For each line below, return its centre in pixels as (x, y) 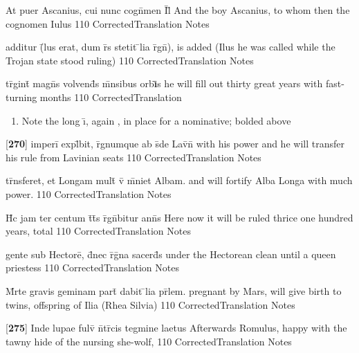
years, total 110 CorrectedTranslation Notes (98, 231)
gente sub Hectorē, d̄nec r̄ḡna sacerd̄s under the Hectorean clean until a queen (171, 254)
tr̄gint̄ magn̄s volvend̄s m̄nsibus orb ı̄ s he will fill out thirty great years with (164, 83)
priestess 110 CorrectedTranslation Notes (92, 268)
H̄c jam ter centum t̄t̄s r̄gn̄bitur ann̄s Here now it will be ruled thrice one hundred (179, 217)
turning (21, 97)
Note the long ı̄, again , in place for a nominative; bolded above (156, 120)
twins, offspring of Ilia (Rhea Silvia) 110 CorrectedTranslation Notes (150, 304)
